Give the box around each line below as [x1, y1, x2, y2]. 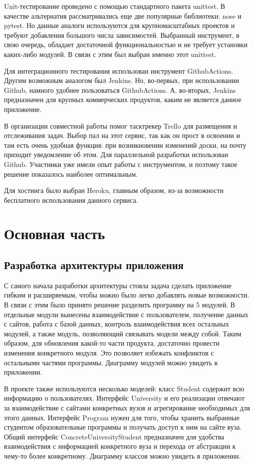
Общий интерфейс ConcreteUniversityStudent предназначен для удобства [4, 431, 225, 441]
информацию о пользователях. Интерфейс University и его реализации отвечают [4, 393, 245, 403]
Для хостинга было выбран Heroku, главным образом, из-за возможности [4, 185, 224, 195]
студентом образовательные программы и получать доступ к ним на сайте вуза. [4, 422, 242, 432]
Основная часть [4, 223, 105, 244]
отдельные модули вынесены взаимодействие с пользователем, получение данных [4, 309, 249, 319]
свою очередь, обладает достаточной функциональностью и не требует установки [4, 39, 248, 50]
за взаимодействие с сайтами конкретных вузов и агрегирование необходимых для [4, 402, 250, 412]
